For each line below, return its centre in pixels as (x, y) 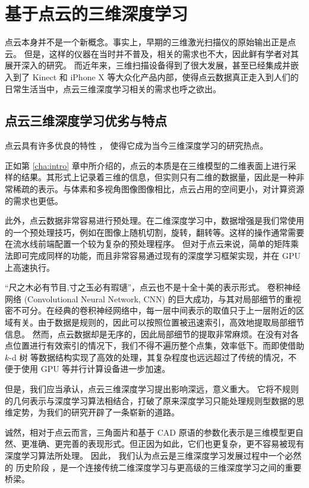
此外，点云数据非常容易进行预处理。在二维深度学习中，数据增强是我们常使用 (154, 220)
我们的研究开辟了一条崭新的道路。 (113, 412)
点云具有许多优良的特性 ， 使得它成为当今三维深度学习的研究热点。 (137, 146)
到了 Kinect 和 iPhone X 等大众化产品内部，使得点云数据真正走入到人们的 (156, 76)
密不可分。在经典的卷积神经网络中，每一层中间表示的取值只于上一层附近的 (150, 310)
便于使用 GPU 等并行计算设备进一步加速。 (88, 369)
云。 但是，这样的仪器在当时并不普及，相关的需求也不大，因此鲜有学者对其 (152, 53)
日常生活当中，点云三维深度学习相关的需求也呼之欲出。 (113, 88)
